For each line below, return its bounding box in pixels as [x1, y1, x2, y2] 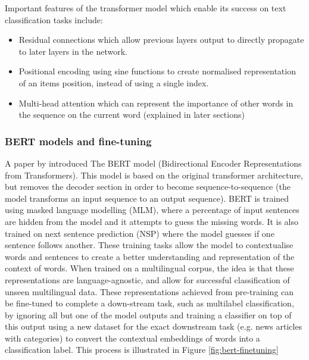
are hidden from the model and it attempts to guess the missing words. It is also [5, 215, 299, 227]
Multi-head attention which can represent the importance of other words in [18, 96, 294, 109]
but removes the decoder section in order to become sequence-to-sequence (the [5, 180, 291, 193]
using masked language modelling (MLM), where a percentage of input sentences [5, 204, 299, 216]
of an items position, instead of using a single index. [18, 76, 209, 89]
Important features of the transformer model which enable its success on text [5, 2, 286, 14]
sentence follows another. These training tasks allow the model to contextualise [5, 239, 294, 251]
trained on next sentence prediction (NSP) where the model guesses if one [5, 227, 274, 239]
